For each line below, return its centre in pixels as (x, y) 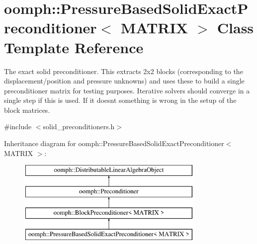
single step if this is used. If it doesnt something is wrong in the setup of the (120, 100)
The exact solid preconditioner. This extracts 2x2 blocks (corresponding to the (124, 71)
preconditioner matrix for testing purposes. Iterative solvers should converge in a (127, 90)
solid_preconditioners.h (79, 126)
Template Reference (74, 47)
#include (18, 126)
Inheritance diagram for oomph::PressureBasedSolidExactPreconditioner (114, 143)
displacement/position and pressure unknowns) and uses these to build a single (124, 81)
